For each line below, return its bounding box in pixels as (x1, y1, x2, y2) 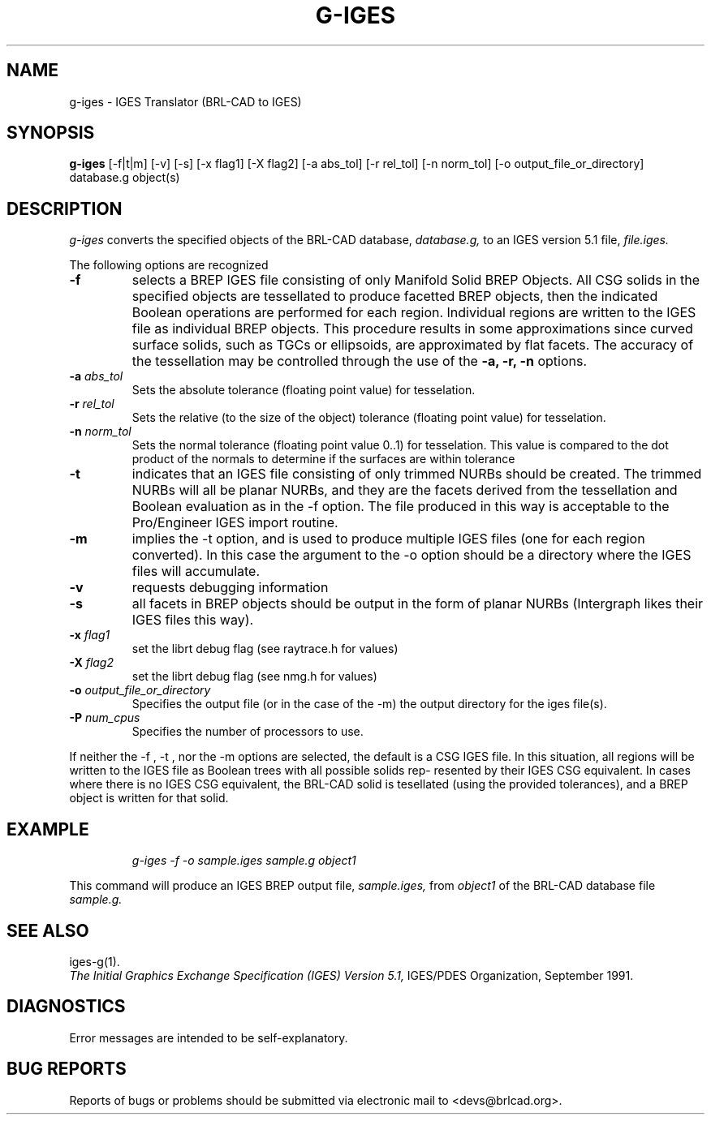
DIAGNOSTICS (6, 996, 126, 1017)
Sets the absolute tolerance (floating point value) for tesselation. (131, 383, 476, 397)
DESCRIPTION (6, 198, 123, 219)
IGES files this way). (131, 612, 254, 629)
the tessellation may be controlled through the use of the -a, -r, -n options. (131, 353, 588, 370)
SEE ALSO (6, 920, 89, 941)
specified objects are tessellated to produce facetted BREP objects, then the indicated (131, 288, 658, 305)
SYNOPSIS (6, 122, 95, 144)
